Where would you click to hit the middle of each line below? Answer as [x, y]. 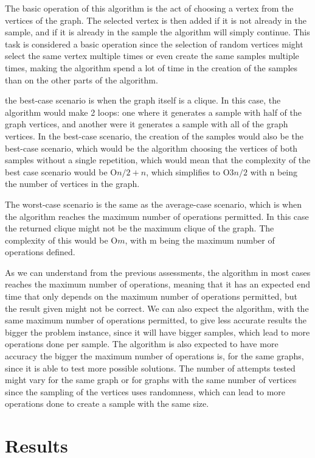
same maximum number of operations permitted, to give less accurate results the [156, 320]
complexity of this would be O [61, 240]
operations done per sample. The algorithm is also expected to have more [142, 344]
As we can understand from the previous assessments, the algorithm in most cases [158, 272]
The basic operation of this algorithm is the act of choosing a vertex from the [149, 8]
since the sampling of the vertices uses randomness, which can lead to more [145, 391]
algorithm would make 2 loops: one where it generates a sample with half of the [153, 112]
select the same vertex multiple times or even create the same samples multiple [152, 56]
